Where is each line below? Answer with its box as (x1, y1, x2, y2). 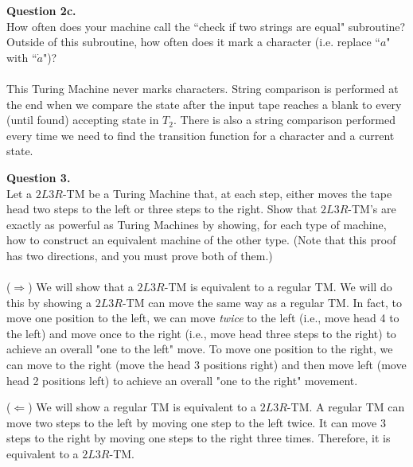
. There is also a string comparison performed (173, 111, 395, 128)
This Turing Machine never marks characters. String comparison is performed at (6, 80, 399, 96)
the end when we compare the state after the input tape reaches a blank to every (6, 95, 402, 112)
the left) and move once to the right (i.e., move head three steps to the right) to (6, 325, 396, 341)
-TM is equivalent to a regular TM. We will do (164, 278, 392, 295)
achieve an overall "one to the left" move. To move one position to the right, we (6, 341, 393, 357)
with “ (6, 49, 37, 65)
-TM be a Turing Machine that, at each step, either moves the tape (62, 185, 392, 201)
